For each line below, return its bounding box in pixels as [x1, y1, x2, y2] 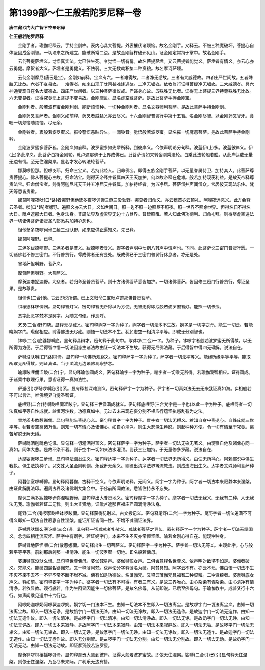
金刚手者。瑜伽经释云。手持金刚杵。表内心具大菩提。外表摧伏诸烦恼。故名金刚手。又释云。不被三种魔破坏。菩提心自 [17, 42, 254, 49]
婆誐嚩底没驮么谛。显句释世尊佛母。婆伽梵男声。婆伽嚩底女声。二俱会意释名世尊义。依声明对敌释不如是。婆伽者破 [17, 558, 250, 564]
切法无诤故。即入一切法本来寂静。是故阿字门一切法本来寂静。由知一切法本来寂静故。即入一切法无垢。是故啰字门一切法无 [9, 622, 254, 628]
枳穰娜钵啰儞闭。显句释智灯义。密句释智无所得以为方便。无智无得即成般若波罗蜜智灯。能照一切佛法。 [17, 304, 224, 309]
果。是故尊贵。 [9, 285, 39, 292]
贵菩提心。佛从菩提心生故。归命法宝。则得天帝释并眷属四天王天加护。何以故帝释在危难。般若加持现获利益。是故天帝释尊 [9, 174, 254, 180]
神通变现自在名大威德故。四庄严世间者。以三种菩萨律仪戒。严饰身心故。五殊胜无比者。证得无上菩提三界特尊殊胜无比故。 [9, 88, 254, 94]
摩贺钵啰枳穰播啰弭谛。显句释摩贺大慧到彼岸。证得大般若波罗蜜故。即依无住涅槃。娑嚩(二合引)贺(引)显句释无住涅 [17, 651, 248, 658]
